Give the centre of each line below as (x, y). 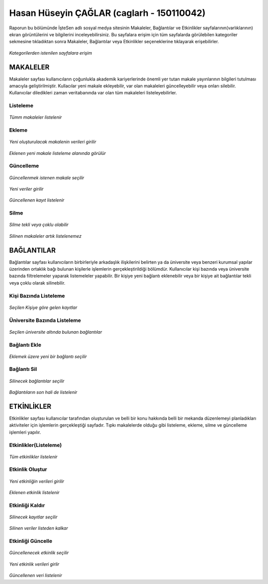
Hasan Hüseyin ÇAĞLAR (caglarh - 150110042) (107, 13)
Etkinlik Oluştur (28, 469)
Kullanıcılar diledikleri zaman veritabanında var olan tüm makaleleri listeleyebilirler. (93, 93)
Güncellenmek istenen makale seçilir (47, 178)
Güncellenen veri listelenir (35, 576)
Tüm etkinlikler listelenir (33, 456)
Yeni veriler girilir (27, 189)
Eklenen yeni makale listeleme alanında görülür (58, 153)
